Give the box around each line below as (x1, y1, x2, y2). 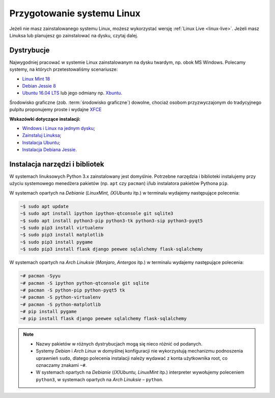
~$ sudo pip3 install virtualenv (20, 225, 104, 230)
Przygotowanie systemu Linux (9, 8, 141, 19)
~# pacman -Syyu (20, 273, 61, 279)
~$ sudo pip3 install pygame (20, 239, 93, 245)
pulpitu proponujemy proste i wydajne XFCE (9, 107, 102, 113)
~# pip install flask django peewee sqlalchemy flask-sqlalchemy (20, 316, 187, 322)
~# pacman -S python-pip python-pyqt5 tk (20, 287, 125, 293)
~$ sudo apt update (20, 203, 69, 209)
